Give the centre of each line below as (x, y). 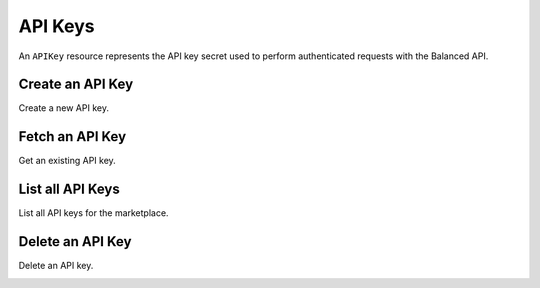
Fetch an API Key (72, 136)
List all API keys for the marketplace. (93, 213)
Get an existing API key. (67, 161)
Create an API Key (76, 84)
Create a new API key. (64, 108)
